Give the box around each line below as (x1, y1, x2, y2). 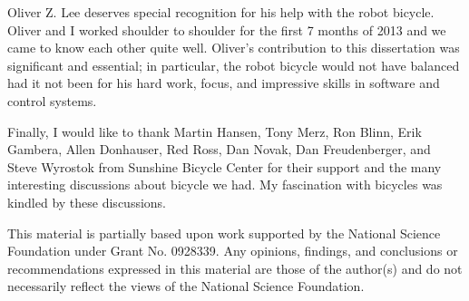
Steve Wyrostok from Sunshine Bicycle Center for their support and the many (7, 157, 442, 176)
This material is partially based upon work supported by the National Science (7, 223, 441, 242)
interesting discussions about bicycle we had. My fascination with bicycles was (7, 175, 443, 194)
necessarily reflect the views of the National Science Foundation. (7, 277, 365, 296)
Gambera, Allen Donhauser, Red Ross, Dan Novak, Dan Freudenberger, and (7, 140, 431, 159)
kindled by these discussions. (7, 192, 166, 211)
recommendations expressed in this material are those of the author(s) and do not (7, 258, 463, 277)
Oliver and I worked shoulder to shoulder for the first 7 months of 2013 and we (7, 20, 446, 39)
